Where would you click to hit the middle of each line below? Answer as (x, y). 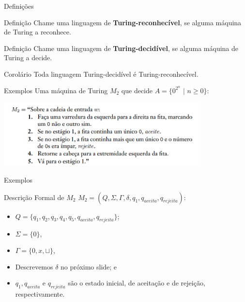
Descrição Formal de (34, 197)
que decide (137, 90)
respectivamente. (40, 294)
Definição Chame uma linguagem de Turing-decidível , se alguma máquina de (121, 48)
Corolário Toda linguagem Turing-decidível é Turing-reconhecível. (101, 74)
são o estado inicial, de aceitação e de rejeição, (137, 283)
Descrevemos (34, 266)
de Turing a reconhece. (38, 32)
